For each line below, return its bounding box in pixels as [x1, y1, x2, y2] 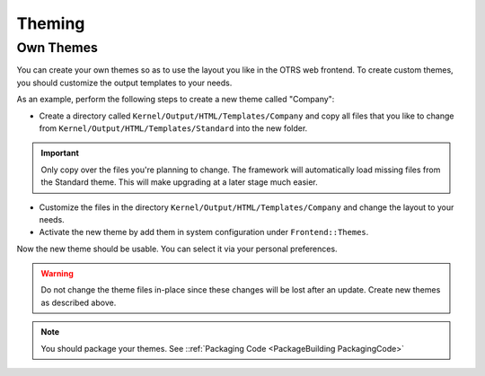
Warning [40, 268, 74, 279]
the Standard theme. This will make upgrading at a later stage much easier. [40, 177, 318, 188]
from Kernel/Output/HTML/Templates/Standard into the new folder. [39, 122, 308, 134]
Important [40, 148, 80, 159]
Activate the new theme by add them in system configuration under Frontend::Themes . [39, 227, 369, 238]
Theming [16, 13, 85, 33]
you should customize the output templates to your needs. [16, 77, 233, 88]
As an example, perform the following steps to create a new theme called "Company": [16, 94, 335, 105]
